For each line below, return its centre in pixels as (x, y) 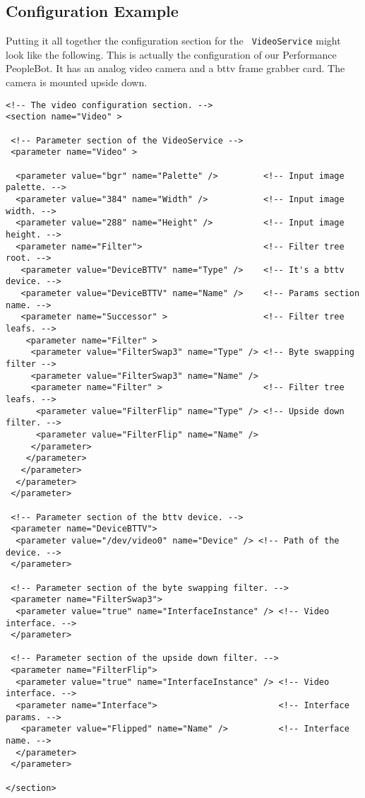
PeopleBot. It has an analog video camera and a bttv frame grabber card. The (175, 68)
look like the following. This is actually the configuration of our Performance (171, 54)
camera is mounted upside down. (77, 82)
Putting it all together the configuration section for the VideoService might (173, 41)
